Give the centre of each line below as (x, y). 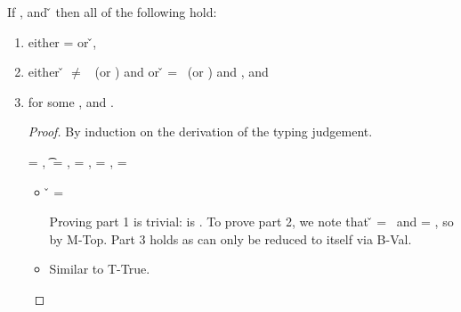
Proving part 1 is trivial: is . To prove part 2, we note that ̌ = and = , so (251, 222)
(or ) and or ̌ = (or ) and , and (182, 72)
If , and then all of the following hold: (112, 12)
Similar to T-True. (100, 269)
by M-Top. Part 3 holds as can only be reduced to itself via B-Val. (230, 238)
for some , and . (71, 101)
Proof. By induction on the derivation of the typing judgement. (200, 131)
